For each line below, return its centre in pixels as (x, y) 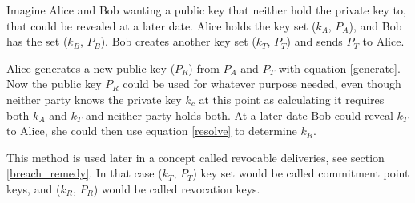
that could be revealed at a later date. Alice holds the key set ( (161, 25)
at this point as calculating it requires (292, 99)
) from (204, 68)
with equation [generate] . (339, 68)
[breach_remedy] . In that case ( (85, 173)
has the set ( (37, 41)
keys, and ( (34, 188)
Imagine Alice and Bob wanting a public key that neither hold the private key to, (206, 10)
